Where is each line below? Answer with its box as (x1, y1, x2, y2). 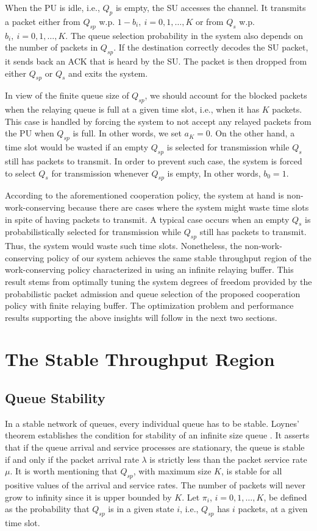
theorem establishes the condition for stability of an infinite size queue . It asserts (5, 429, 310, 441)
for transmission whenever (51, 166, 149, 179)
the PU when (5, 127, 54, 139)
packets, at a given (238, 502, 308, 515)
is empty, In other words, (167, 166, 261, 179)
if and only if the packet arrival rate (5, 452, 139, 465)
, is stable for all (221, 465, 282, 477)
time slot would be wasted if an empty (5, 141, 149, 153)
